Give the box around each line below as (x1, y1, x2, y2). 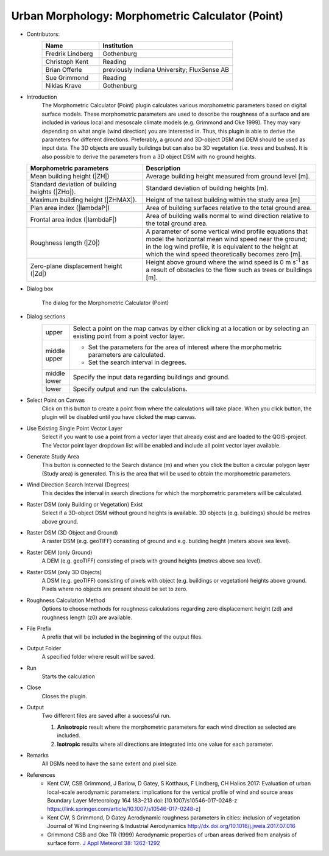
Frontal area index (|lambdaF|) (30, 216, 117, 224)
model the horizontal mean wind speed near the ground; (146, 235, 308, 244)
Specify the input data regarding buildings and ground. (73, 373, 230, 381)
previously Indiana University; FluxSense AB (102, 65, 230, 74)
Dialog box (26, 285, 54, 292)
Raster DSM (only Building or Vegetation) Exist (26, 500, 143, 508)
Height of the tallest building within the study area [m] (146, 195, 300, 204)
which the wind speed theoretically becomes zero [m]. (146, 250, 302, 259)
